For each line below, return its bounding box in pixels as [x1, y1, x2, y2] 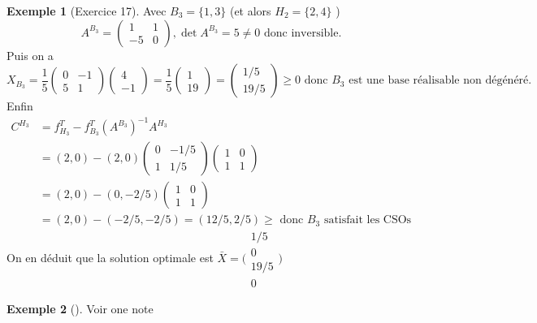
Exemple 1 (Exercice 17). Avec [6, 2, 167, 19]
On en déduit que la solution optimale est [6, 248, 214, 265]
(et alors [229, 2, 271, 19]
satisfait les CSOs [323, 214, 412, 226]
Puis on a [6, 46, 54, 63]
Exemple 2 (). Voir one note [6, 299, 154, 317]
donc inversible [263, 27, 339, 39]
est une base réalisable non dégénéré [349, 75, 529, 87]
